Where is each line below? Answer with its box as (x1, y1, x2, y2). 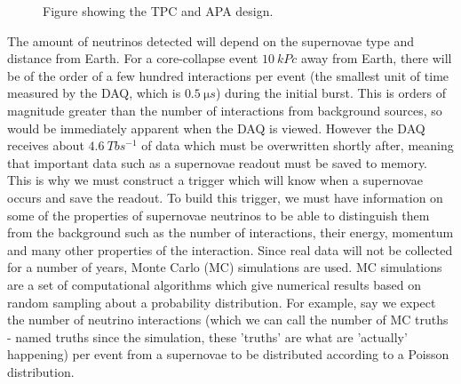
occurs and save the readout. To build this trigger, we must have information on (7, 188, 443, 206)
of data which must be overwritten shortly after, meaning (141, 136, 454, 155)
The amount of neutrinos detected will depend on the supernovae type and (7, 31, 414, 50)
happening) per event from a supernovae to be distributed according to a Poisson (7, 345, 449, 364)
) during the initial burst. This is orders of (215, 84, 446, 102)
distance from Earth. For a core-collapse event (7, 49, 258, 68)
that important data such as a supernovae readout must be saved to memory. (7, 153, 428, 172)
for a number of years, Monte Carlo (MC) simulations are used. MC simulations (7, 258, 442, 276)
